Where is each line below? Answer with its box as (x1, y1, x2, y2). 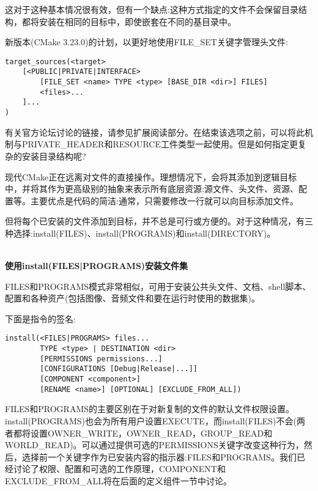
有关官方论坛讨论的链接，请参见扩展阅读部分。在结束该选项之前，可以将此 (5, 125, 305, 138)
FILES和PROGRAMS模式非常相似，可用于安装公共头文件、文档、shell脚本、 (5, 279, 311, 292)
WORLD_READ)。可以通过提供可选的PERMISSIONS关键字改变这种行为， (5, 438, 304, 451)
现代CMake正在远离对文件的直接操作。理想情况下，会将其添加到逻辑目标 (5, 170, 297, 183)
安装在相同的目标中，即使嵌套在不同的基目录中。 (39, 15, 236, 28)
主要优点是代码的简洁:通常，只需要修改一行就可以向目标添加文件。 (30, 194, 298, 207)
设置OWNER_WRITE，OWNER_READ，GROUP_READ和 (30, 426, 273, 439)
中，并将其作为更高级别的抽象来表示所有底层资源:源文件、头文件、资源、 (5, 182, 298, 195)
